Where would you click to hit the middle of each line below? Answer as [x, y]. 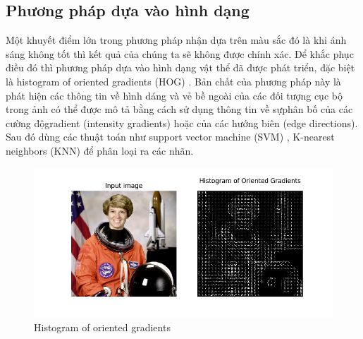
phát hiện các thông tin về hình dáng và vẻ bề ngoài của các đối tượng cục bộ [174, 95]
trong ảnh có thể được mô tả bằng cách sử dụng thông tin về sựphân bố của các [179, 109]
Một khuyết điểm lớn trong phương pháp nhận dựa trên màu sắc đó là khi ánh [176, 40]
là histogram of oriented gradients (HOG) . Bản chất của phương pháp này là [173, 81]
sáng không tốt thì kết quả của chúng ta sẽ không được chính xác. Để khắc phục [180, 53]
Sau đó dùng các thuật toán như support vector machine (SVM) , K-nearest [170, 137]
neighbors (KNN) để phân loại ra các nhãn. [100, 150]
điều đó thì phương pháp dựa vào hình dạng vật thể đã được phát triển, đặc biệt [180, 67]
